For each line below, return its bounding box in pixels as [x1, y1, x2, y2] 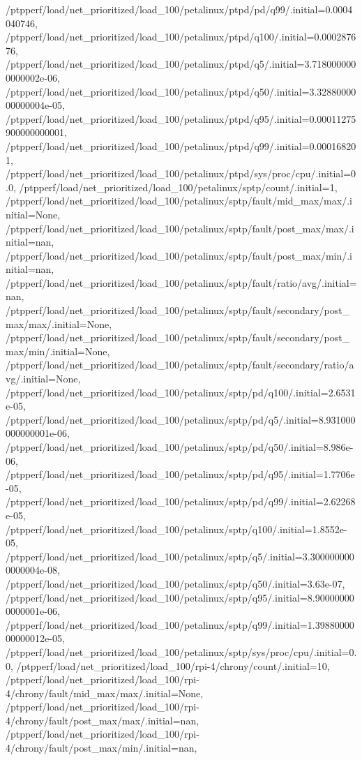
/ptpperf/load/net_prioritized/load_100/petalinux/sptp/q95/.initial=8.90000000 [6, 590, 354, 604]
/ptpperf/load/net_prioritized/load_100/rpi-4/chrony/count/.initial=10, [16, 658, 330, 673]
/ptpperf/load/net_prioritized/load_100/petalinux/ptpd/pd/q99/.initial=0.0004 [6, 2, 353, 16]
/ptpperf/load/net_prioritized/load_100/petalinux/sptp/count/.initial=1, [19, 179, 338, 194]
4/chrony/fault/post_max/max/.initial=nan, [6, 713, 199, 727]
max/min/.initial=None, [6, 343, 110, 358]
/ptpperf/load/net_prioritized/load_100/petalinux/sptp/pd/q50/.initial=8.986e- [6, 440, 354, 454]
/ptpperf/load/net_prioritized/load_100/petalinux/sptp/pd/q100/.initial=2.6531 [6, 385, 356, 399]
